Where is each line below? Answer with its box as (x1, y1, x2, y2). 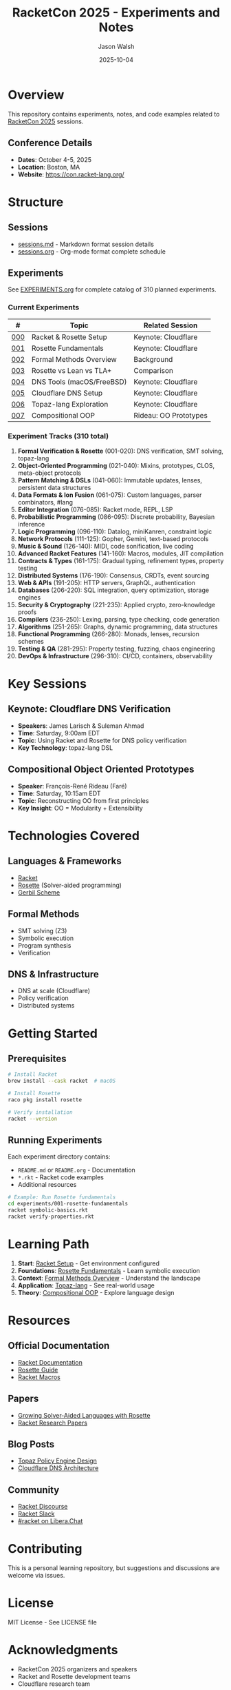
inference (17, 520, 45, 528)
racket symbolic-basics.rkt (8, 1207, 89, 1214)
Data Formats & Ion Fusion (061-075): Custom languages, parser (17, 491, 202, 499)
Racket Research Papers (17, 1418, 88, 1427)
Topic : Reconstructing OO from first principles (17, 796, 149, 804)
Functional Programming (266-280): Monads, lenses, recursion (17, 629, 200, 638)
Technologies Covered (8, 828, 140, 844)
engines (17, 593, 41, 601)
